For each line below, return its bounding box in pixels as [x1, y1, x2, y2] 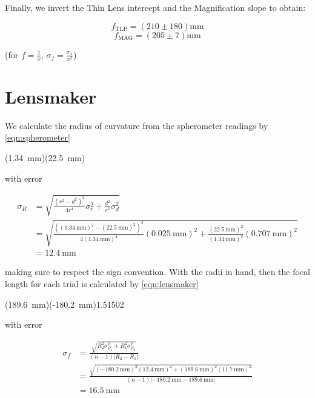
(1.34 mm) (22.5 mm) [5, 151, 85, 164]
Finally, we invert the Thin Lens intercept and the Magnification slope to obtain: [5, 1, 306, 13]
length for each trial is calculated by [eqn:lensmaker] [5, 277, 199, 290]
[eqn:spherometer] [5, 131, 70, 144]
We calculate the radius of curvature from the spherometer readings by [5, 119, 268, 131]
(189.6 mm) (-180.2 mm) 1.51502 [5, 297, 124, 310]
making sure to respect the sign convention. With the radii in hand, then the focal [5, 265, 310, 278]
